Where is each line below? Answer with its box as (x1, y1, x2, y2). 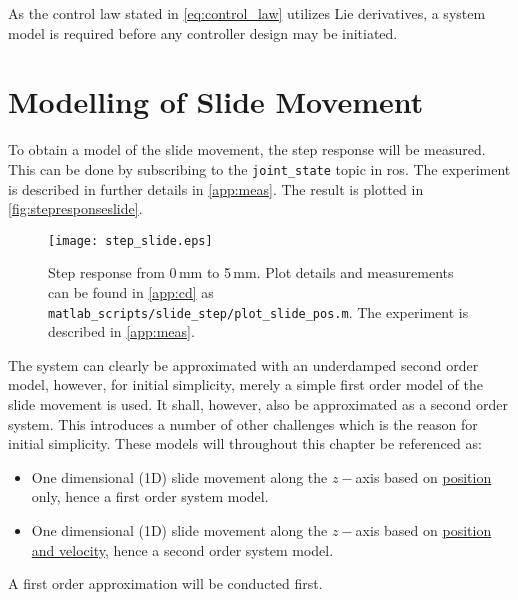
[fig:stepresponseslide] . (8, 198, 143, 219)
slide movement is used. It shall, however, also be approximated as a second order (8, 394, 508, 415)
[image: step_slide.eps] (48, 233, 213, 248)
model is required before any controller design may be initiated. (8, 22, 398, 43)
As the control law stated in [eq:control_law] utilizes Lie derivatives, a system (8, 3, 486, 23)
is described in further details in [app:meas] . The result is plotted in (8, 178, 424, 199)
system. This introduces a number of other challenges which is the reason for (8, 413, 478, 434)
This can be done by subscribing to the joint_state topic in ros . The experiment (8, 158, 511, 179)
